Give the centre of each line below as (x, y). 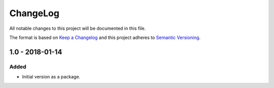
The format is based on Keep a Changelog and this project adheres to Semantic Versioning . (105, 37)
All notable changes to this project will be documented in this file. (78, 28)
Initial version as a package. (51, 77)
